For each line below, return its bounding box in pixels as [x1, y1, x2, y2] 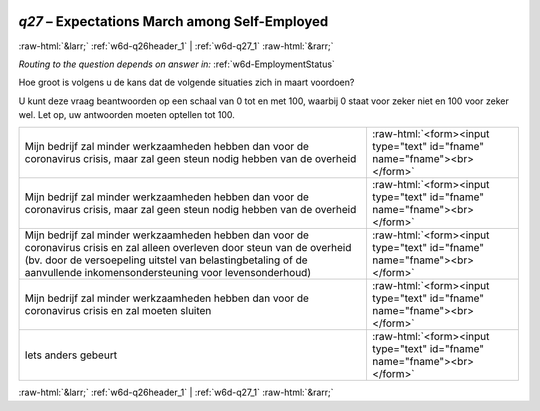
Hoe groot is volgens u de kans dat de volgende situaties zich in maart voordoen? [18, 76, 355, 89]
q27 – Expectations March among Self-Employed [18, 13, 329, 30]
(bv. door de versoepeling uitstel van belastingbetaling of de [24, 253, 308, 267]
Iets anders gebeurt [24, 348, 118, 362]
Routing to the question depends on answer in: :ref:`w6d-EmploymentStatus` [18, 58, 335, 70]
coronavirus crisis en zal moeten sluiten [24, 304, 212, 318]
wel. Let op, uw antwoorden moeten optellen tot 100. [18, 109, 235, 121]
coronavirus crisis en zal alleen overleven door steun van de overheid [24, 241, 352, 255]
